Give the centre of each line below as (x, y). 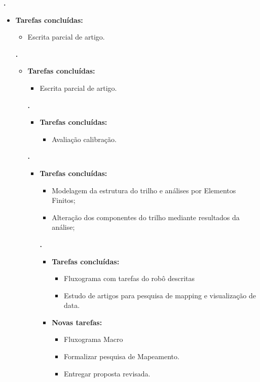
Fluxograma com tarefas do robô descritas (129, 278)
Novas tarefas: (77, 322)
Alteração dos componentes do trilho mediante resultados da (146, 217)
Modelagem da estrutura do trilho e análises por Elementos (144, 190)
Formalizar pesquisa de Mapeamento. (121, 356)
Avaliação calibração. (84, 139)
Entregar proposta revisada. (107, 373)
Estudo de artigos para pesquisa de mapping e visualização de (160, 295)
